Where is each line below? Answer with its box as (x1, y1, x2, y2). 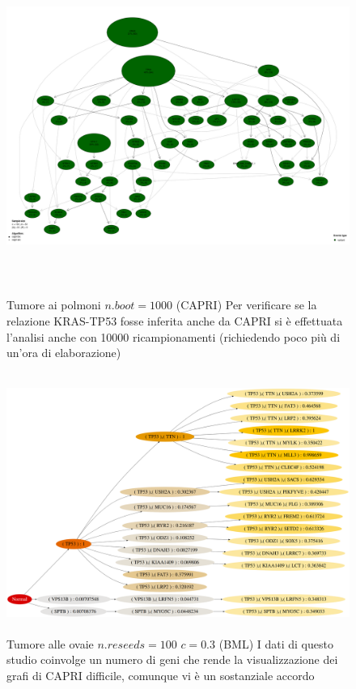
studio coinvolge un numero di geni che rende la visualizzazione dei (6, 651, 338, 668)
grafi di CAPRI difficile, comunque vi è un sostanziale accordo (6, 666, 315, 683)
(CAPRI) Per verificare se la (176, 296, 317, 313)
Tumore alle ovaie (6, 635, 94, 652)
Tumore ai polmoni (6, 296, 101, 313)
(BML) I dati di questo (218, 635, 333, 652)
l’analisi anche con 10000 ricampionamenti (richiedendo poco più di (6, 328, 341, 345)
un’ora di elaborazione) (6, 344, 121, 361)
